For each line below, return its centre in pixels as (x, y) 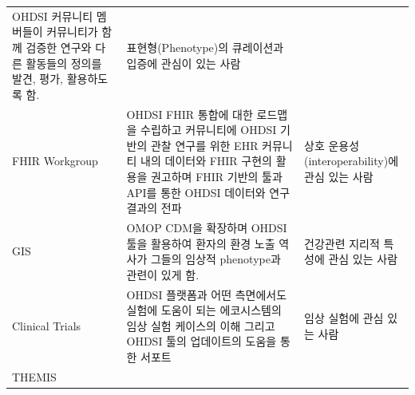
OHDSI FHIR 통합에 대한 (190, 114)
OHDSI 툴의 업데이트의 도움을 (202, 341)
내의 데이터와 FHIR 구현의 (206, 161)
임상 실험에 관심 (344, 317)
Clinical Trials (47, 325)
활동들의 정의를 (64, 63)
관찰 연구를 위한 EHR (204, 145)
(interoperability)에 (352, 161)
